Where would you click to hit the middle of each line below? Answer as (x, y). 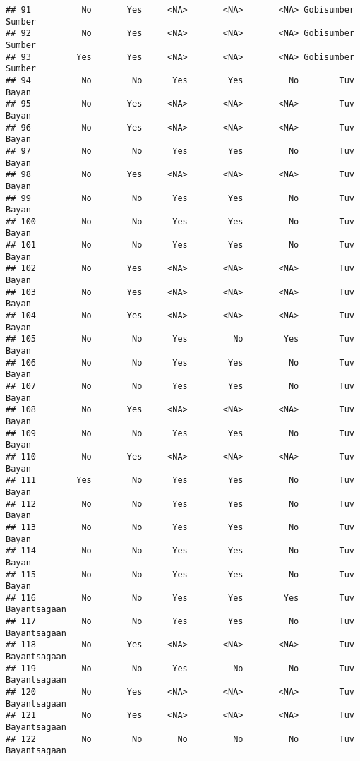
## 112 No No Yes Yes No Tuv (180, 504)
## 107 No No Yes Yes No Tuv (180, 386)
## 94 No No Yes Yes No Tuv (180, 80)
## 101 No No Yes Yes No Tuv (180, 245)
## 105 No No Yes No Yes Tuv (180, 339)
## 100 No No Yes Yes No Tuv (180, 221)
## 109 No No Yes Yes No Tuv (180, 433)
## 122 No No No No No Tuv (180, 739)
